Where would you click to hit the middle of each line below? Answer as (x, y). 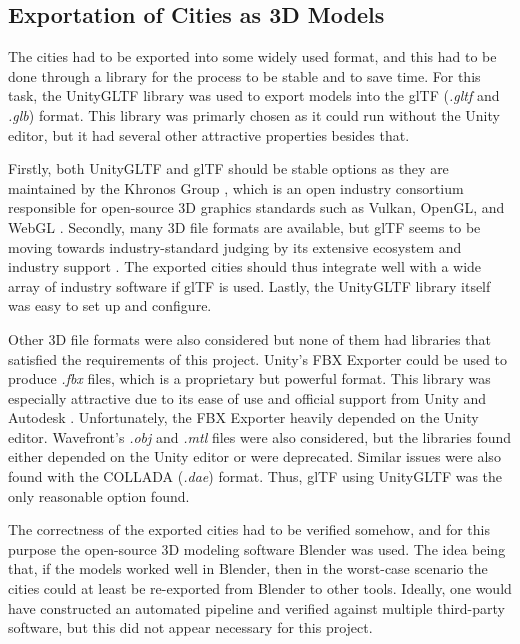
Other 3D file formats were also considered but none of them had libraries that (249, 338)
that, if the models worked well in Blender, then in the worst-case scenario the (248, 568)
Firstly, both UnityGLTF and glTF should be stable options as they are (228, 168)
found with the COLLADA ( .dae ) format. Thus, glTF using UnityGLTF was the (255, 476)
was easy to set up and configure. (110, 305)
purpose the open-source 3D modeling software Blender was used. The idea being (257, 548)
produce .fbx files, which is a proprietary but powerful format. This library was (249, 378)
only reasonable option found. (99, 495)
